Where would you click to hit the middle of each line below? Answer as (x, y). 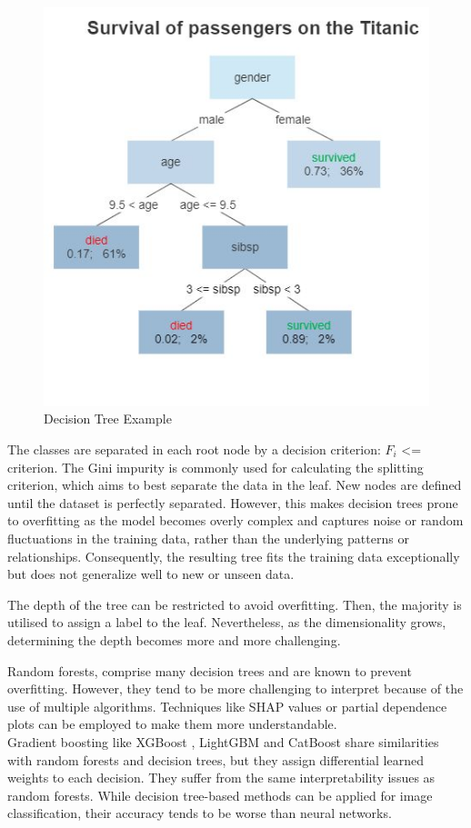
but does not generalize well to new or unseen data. (151, 574)
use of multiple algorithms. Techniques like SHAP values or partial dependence (227, 706)
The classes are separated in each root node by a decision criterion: (194, 449)
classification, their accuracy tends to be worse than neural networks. (200, 813)
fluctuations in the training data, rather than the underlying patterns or (208, 538)
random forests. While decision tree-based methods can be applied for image (220, 795)
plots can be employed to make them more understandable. (172, 724)
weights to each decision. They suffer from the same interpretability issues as (221, 778)
